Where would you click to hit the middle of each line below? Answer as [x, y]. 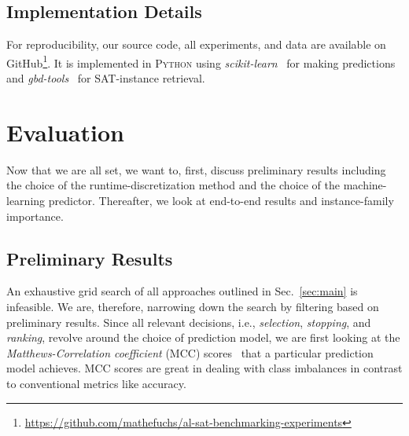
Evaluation [65, 132]
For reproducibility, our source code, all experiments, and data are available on [196, 44]
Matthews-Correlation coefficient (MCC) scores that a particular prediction [190, 352]
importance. [35, 216]
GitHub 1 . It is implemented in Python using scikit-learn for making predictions [201, 61]
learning [26, 200]
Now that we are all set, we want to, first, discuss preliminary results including [196, 169]
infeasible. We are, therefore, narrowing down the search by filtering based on [193, 306]
